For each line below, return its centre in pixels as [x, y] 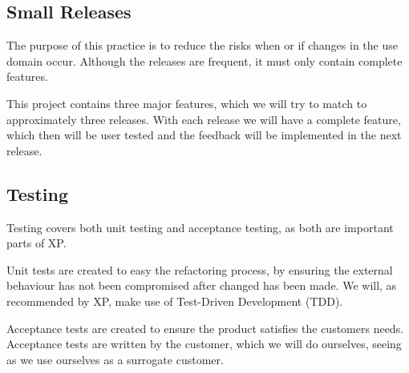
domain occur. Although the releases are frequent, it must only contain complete [204, 60]
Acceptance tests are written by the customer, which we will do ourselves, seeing [204, 344]
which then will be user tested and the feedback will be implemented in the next [204, 135]
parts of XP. [36, 243]
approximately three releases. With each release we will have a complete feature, [204, 119]
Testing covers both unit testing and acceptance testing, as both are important [200, 227]
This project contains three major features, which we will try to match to [187, 103]
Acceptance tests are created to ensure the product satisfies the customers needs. [205, 328]
